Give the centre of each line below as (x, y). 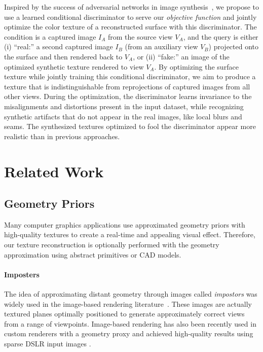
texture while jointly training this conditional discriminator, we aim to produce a (130, 76)
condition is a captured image (50, 36)
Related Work (54, 171)
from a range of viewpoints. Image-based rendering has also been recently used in (130, 323)
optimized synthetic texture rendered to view (74, 66)
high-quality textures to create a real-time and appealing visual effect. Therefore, (130, 234)
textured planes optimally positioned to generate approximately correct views (124, 314)
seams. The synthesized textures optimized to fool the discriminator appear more (130, 126)
